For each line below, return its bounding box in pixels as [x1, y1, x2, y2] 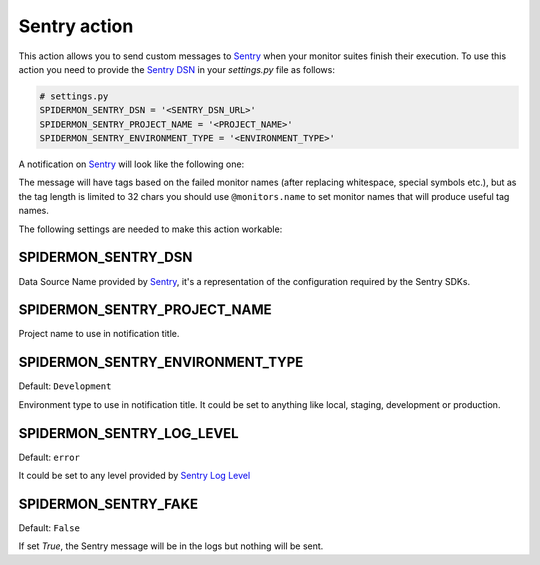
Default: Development [18, 380, 112, 392]
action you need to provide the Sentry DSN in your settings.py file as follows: [18, 63, 335, 75]
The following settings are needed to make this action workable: [18, 223, 283, 235]
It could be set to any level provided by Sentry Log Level [18, 470, 251, 482]
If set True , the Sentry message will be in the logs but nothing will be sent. [18, 540, 324, 552]
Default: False [18, 521, 80, 534]
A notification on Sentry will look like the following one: [18, 158, 245, 170]
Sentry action [18, 15, 134, 37]
